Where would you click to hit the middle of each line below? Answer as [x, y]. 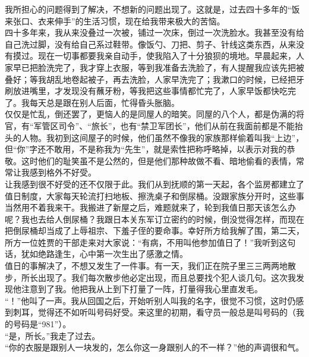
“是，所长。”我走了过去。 [53, 335]
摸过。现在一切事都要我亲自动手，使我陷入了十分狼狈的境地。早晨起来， [154, 56]
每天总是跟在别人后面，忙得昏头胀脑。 [104, 102]
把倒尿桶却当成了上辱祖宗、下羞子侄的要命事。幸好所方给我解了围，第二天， [154, 231]
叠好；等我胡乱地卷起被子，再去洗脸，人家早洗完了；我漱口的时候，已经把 [150, 79]
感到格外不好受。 [63, 172]
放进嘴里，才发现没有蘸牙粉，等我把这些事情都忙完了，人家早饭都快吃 [150, 91]
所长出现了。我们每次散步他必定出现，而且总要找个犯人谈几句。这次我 [158, 277]
